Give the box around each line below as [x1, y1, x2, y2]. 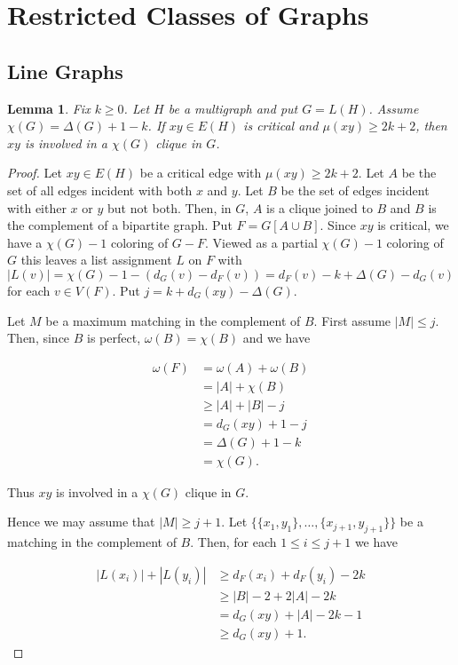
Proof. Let [7, 163, 62, 182]
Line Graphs [7, 57, 123, 84]
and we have [242, 329, 311, 347]
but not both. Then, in [107, 198, 232, 217]
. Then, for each [190, 533, 277, 551]
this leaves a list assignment [20, 250, 172, 269]
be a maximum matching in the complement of [45, 311, 301, 329]
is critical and [243, 116, 319, 135]
